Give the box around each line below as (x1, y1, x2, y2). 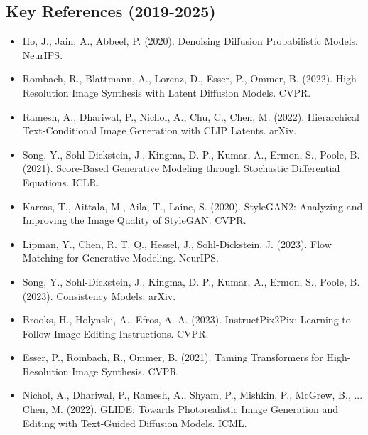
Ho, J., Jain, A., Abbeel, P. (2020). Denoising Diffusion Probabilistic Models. (22, 33, 358, 48)
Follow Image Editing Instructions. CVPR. (22, 326, 209, 340)
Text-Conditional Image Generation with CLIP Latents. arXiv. (22, 123, 297, 138)
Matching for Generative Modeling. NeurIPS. (22, 250, 219, 265)
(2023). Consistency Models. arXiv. (22, 288, 176, 303)
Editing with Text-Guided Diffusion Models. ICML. (22, 415, 247, 430)
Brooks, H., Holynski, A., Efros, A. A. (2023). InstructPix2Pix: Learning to (22, 312, 351, 327)
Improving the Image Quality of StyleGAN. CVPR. (22, 213, 247, 227)
